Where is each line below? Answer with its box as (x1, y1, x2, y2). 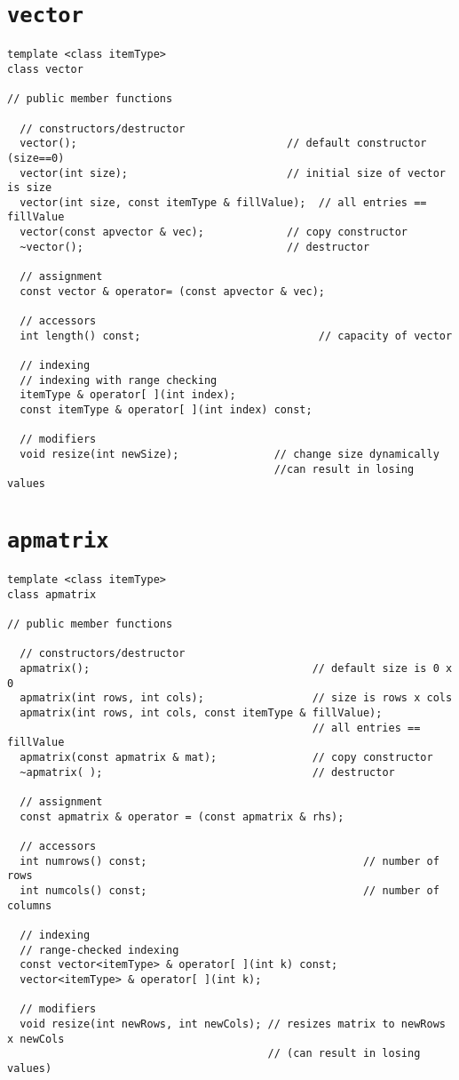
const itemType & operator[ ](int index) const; (20, 404, 313, 416)
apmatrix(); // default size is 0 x (20, 662, 453, 676)
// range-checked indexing (20, 943, 179, 956)
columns (7, 899, 52, 912)
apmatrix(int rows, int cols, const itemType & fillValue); (20, 707, 383, 720)
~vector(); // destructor (20, 240, 370, 253)
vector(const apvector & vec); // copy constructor (20, 226, 408, 239)
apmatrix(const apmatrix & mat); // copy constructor (20, 751, 433, 764)
